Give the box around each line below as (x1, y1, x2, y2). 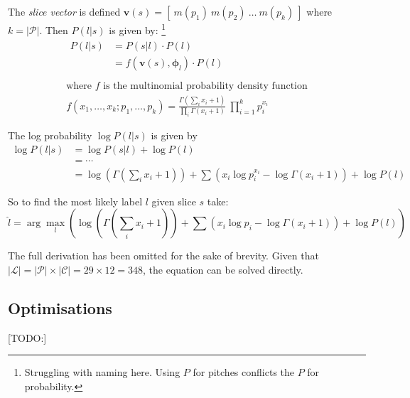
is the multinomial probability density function (103, 81, 308, 92)
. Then (39, 22, 68, 37)
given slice (151, 193, 196, 208)
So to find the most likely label (8, 193, 143, 208)
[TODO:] (8, 330, 47, 345)
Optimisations (8, 296, 112, 318)
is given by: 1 (109, 21, 166, 37)
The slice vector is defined (8, 4, 121, 18)
